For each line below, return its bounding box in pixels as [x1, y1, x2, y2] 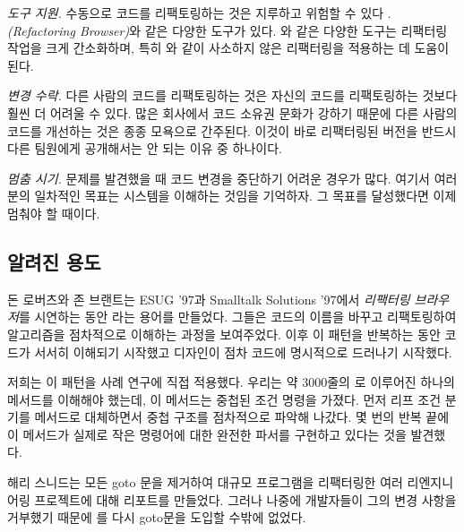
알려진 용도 [7, 247, 101, 275]
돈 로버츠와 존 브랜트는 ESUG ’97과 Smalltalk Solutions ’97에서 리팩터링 [7, 289, 410, 308]
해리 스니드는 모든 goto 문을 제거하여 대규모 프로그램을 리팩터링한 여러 [7, 473, 403, 492]
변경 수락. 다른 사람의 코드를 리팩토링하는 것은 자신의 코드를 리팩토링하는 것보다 [7, 86, 458, 105]
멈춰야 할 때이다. [7, 203, 100, 222]
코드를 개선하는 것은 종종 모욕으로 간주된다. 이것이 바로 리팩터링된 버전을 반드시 [7, 121, 457, 140]
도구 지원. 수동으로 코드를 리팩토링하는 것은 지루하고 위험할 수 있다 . [7, 4, 391, 21]
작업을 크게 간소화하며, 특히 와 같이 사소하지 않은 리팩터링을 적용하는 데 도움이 [7, 39, 450, 57]
